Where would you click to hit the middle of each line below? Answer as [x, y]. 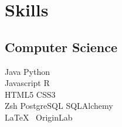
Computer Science [61, 47]
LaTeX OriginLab [39, 117]
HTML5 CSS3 [30, 94]
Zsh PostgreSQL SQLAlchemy [59, 106]
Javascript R [27, 83]
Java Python [28, 71]
